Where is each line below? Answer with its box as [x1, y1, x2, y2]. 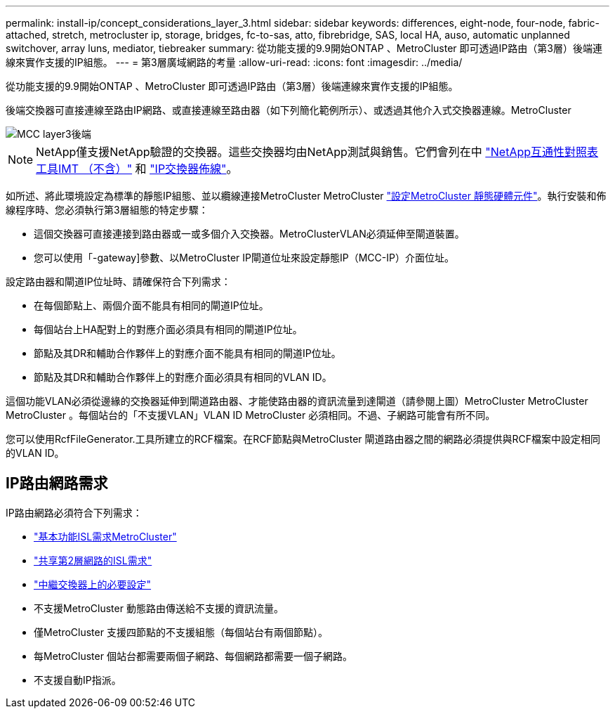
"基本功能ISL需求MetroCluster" [34, 530, 177, 543]
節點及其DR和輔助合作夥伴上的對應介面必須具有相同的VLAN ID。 [34, 371, 332, 383]
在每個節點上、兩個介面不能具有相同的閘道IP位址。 [34, 299, 269, 311]
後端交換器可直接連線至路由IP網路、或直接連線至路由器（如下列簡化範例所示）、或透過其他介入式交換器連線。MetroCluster [6, 104, 571, 116]
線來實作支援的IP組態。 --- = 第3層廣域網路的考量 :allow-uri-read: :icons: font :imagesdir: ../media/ [6, 56, 463, 68]
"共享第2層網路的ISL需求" [34, 554, 152, 566]
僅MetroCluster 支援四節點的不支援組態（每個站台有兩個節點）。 [34, 625, 328, 638]
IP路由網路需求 [6, 474, 108, 493]
